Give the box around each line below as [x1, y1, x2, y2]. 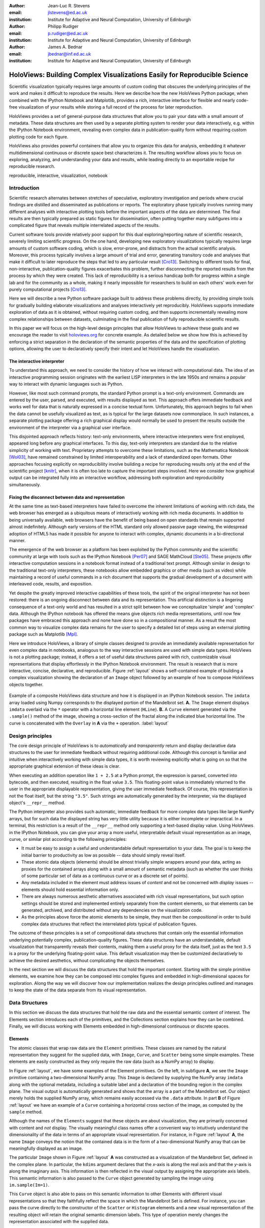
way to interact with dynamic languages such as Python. [9, 381, 124, 387]
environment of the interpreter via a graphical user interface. [9, 424, 132, 430]
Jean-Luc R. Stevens [48, 3, 90, 8]
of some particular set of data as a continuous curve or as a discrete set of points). [21, 872, 189, 879]
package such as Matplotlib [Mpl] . [9, 631, 79, 637]
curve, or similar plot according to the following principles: [9, 837, 127, 842]
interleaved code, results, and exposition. [9, 581, 93, 587]
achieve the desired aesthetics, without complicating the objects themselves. [9, 957, 165, 963]
